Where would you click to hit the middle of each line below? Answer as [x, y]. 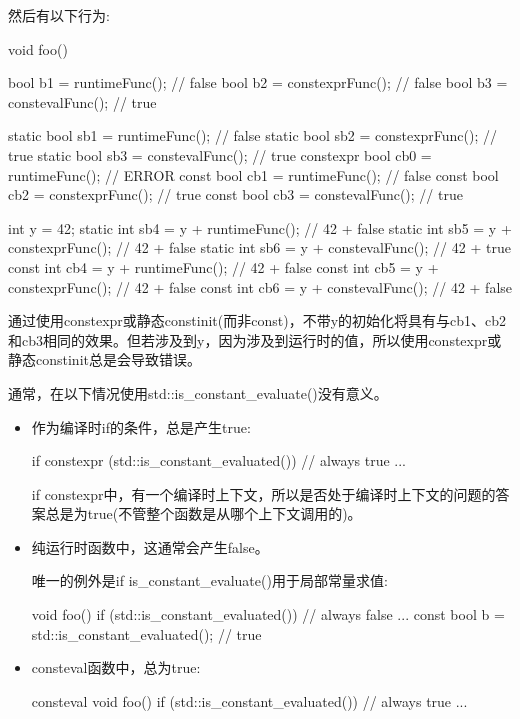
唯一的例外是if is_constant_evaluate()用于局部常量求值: [209, 580]
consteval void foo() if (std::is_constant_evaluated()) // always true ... [249, 700]
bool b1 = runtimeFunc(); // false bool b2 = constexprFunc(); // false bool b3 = [258, 82]
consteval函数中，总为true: [116, 667]
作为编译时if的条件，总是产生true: [141, 426]
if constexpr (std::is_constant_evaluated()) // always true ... [219, 460]
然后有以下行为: [59, 15]
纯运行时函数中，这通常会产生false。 [150, 546]
